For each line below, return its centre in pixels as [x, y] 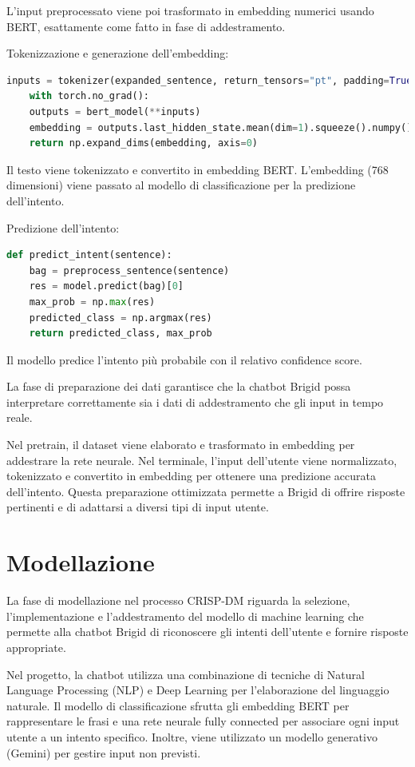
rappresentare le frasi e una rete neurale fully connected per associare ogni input [203, 721]
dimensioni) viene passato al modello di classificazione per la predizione [181, 185]
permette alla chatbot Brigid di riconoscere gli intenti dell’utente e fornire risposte [207, 632]
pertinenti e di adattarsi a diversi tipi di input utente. [138, 507]
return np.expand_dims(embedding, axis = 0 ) [144, 143]
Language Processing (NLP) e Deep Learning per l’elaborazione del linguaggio [198, 690]
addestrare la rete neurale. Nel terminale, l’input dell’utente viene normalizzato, [202, 460]
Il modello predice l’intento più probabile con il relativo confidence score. [184, 359]
